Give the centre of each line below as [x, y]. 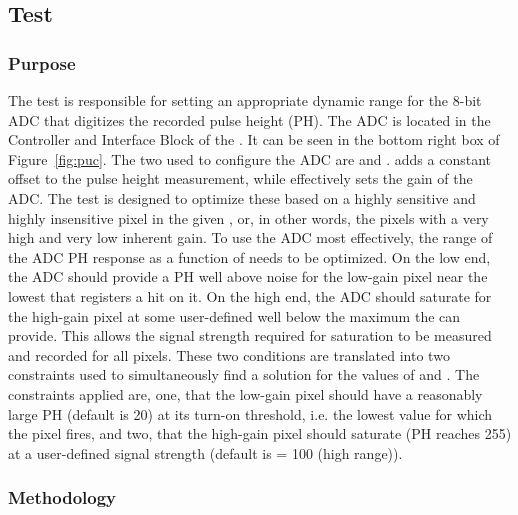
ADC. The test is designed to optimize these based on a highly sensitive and [242, 197]
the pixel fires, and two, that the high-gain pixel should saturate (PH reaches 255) [260, 433]
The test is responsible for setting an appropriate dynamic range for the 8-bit [245, 100]
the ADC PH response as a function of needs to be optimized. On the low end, [249, 256]
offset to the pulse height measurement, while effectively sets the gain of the [240, 178]
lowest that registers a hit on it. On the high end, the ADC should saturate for [250, 295]
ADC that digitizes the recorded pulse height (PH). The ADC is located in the [249, 119]
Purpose [42, 62]
